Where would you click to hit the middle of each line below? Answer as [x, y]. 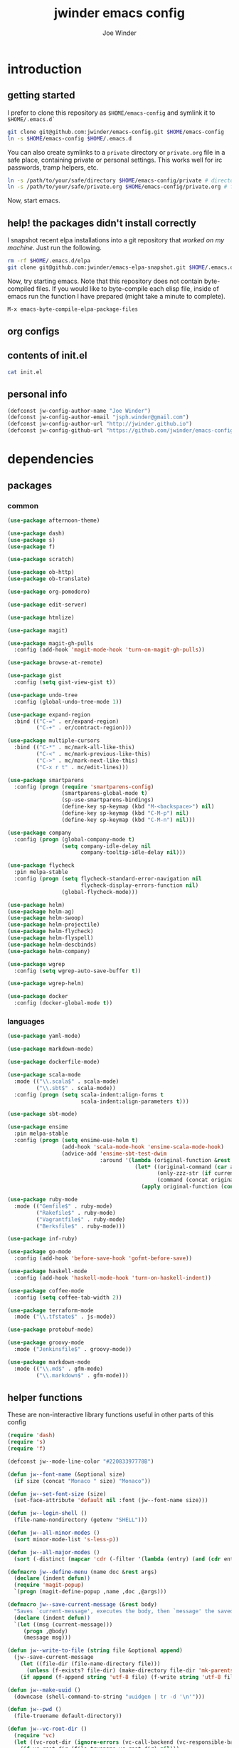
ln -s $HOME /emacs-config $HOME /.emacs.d [70, 138]
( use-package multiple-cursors [54, 741]
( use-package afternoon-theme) [54, 520]
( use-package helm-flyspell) [51, 938]
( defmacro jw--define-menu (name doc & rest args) [83, 1572]
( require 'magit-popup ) [49, 1585]
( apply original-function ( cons [189, 1187]
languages [26, 1021]
